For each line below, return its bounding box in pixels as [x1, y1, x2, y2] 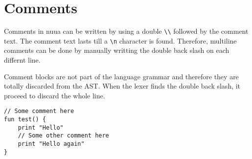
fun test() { [4, 116, 46, 123]
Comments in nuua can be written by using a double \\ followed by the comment [4, 26, 249, 36]
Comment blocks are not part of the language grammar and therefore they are [4, 71, 239, 81]
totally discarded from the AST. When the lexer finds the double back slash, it [4, 81, 241, 91]
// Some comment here [4, 108, 74, 115]
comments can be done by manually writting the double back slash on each [4, 45, 229, 55]
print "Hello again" [18, 140, 85, 148]
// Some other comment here [18, 132, 109, 139]
